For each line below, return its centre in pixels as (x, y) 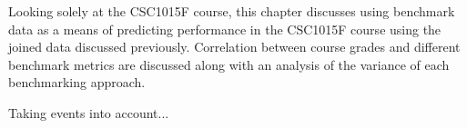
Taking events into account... (89, 112)
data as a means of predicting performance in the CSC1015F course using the (225, 29)
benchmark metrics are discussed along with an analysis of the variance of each (229, 64)
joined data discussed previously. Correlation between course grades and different (234, 47)
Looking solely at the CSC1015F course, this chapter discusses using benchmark (232, 11)
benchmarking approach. (77, 82)
